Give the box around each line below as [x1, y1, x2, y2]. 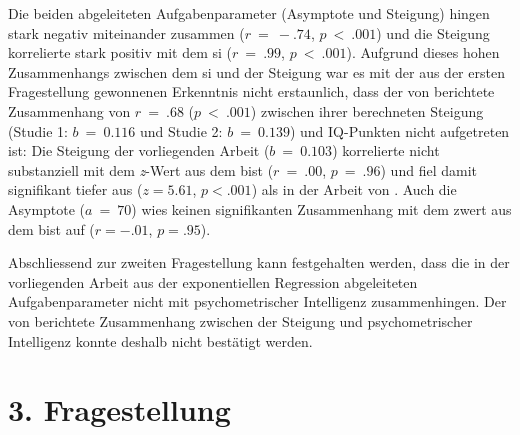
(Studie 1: [8, 120, 68, 141]
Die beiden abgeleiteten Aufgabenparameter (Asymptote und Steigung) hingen [8, 3, 490, 23]
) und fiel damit [380, 159, 477, 180]
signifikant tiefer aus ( [8, 179, 143, 200]
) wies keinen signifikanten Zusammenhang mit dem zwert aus [131, 198, 512, 219]
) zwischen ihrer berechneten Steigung [250, 100, 484, 121]
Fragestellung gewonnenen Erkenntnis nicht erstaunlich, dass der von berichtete [8, 81, 495, 102]
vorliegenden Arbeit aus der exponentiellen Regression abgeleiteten [8, 271, 418, 292]
